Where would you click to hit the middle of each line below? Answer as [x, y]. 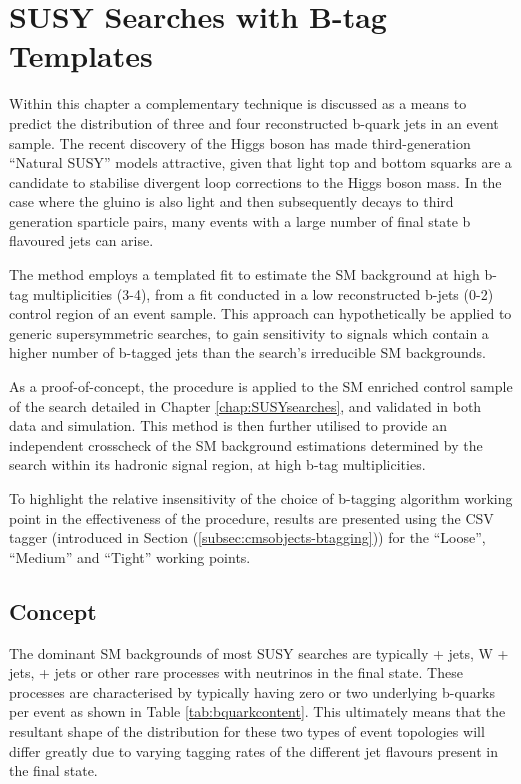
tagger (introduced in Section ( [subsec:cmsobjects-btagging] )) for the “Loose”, [247, 537]
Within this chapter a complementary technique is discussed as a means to [238, 103]
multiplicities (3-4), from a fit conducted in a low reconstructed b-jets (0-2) [263, 293]
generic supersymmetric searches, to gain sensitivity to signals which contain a [249, 332]
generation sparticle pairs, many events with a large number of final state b [240, 220]
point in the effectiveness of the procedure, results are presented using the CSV [251, 517]
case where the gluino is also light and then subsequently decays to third [231, 201]
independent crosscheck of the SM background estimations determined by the [246, 444]
